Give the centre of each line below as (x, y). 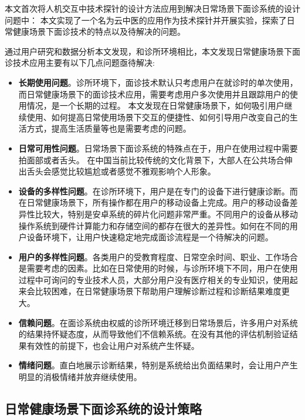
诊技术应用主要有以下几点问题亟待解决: (80, 63)
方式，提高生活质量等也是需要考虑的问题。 (109, 128)
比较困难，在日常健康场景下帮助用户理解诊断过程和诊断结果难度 (158, 291)
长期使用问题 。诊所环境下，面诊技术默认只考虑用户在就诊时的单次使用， (158, 82)
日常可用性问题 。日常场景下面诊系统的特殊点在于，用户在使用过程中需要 (158, 148)
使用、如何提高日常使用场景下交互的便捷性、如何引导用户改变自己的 (158, 117)
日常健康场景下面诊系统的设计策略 (103, 409)
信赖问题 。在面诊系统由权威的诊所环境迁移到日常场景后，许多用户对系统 (158, 322)
